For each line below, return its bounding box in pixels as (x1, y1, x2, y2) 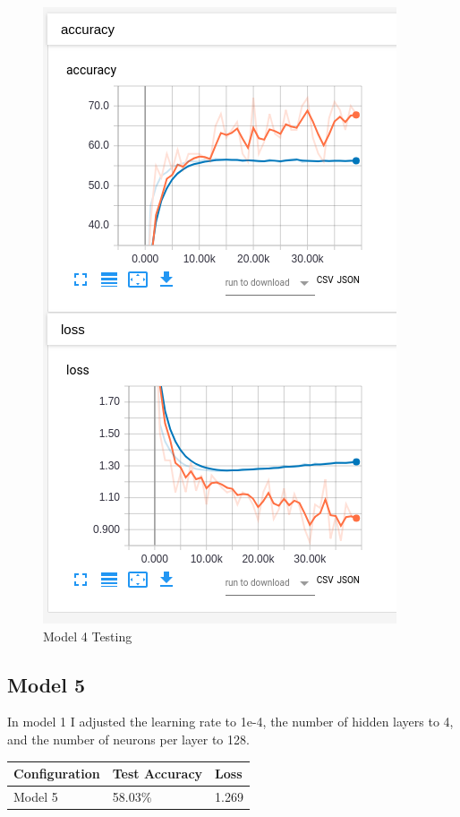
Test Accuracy (112, 764, 203, 783)
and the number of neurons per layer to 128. (7, 729, 250, 748)
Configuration (13, 764, 100, 783)
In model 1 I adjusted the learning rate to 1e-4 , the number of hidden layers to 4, (7, 712, 454, 731)
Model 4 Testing (43, 626, 132, 645)
